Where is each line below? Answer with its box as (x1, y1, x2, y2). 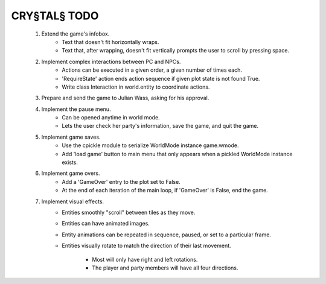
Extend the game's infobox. (41, 30, 110, 37)
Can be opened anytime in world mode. (62, 114, 160, 121)
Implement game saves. (41, 133, 101, 140)
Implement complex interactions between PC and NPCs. (41, 58, 181, 65)
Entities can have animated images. (62, 220, 150, 227)
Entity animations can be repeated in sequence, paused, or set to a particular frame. (62, 231, 272, 238)
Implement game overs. (41, 169, 100, 177)
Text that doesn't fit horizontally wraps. (62, 38, 159, 45)
